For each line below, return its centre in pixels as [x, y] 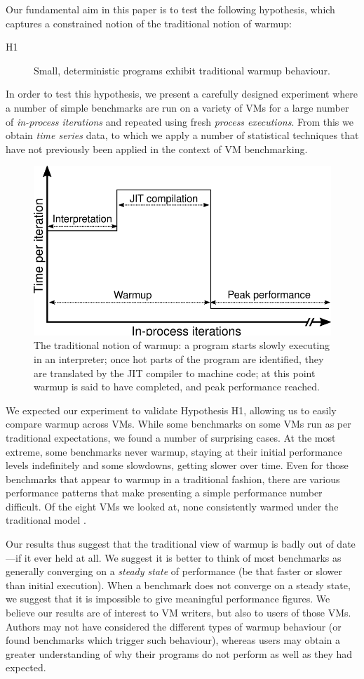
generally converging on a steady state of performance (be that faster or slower [174, 571]
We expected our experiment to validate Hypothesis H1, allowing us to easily [171, 410]
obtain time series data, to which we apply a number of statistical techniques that [182, 135]
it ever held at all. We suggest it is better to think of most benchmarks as [183, 557]
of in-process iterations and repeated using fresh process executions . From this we [180, 121]
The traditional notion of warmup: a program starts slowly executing [182, 345]
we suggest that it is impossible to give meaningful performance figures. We [168, 599]
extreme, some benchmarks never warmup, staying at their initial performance [174, 451]
